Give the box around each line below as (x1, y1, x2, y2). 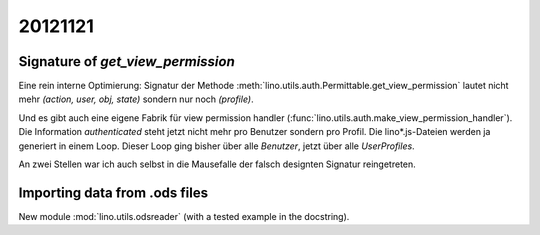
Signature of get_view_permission (18, 53, 235, 70)
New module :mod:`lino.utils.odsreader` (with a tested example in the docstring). (18, 210, 350, 222)
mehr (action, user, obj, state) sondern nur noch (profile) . (18, 93, 254, 105)
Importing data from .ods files (18, 184, 209, 201)
